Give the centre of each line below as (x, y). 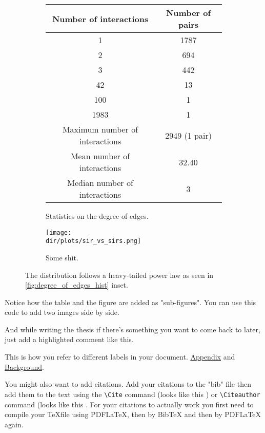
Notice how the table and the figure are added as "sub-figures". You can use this (130, 302)
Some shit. (62, 257)
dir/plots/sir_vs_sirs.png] (94, 241)
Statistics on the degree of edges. (97, 216)
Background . (24, 366)
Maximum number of (100, 129)
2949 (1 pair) (188, 135)
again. (14, 424)
